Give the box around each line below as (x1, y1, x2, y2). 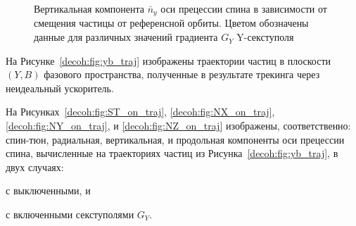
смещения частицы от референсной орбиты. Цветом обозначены (34, 15, 309, 30)
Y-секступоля (236, 30, 294, 44)
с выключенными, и (6, 183, 91, 198)
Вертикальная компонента (34, 1, 144, 15)
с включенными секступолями (6, 206, 134, 221)
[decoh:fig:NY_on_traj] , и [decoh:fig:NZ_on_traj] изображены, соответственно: (6, 118, 351, 133)
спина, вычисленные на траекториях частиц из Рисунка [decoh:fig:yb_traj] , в (6, 146, 338, 161)
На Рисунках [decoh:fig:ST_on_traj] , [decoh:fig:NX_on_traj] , (6, 104, 275, 119)
